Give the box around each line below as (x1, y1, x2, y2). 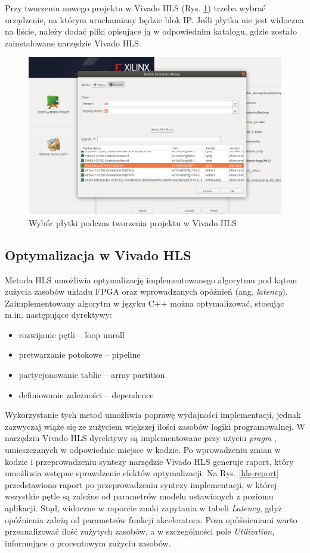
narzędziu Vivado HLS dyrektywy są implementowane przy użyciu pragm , (5, 432, 277, 444)
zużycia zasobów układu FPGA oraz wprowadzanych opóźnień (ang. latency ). (5, 285, 288, 298)
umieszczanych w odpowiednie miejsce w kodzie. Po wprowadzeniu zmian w (5, 443, 281, 456)
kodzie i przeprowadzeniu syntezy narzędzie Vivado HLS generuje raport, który (5, 455, 294, 467)
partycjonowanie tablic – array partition (18, 368, 165, 381)
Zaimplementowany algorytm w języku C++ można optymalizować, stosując (5, 296, 284, 309)
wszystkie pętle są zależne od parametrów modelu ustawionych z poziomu (5, 490, 274, 502)
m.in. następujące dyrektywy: (5, 308, 112, 321)
